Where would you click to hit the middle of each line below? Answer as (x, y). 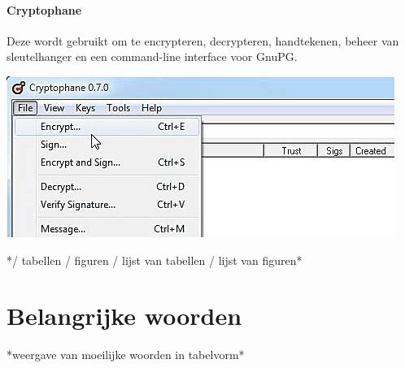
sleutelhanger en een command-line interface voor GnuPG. (152, 56)
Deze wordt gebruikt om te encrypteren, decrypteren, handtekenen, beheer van (203, 40)
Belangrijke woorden (124, 316)
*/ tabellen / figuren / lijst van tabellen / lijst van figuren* (155, 260)
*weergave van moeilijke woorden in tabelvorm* (126, 355)
